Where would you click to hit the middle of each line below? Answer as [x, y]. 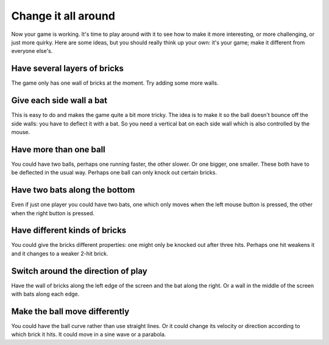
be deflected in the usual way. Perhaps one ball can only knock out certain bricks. [114, 172]
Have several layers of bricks [68, 69]
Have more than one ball [58, 149]
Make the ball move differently [70, 311]
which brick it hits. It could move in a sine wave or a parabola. [89, 335]
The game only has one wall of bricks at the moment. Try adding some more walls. [115, 83]
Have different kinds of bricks [69, 231]
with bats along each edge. [45, 294]
